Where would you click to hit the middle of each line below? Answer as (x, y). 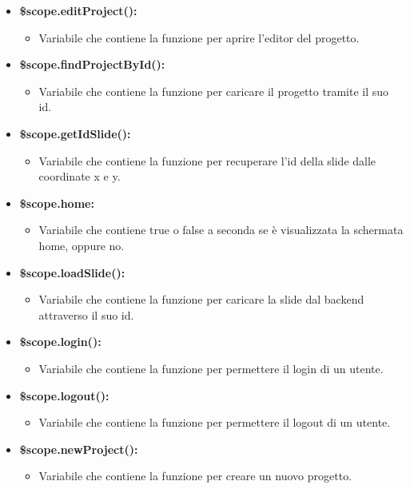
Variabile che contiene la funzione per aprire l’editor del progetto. (199, 37)
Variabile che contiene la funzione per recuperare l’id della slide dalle (207, 160)
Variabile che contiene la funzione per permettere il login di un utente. (211, 368)
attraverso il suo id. (86, 314)
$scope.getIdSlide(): (75, 133)
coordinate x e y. (80, 176)
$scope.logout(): (64, 395)
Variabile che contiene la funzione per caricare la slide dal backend (201, 299)
